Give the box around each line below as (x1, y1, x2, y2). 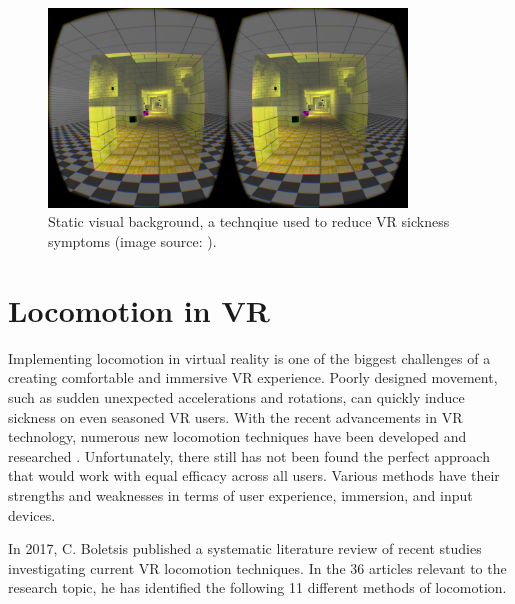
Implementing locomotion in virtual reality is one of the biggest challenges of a (8, 347, 491, 368)
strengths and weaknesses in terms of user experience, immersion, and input (8, 484, 473, 505)
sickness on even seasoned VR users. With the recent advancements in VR (8, 406, 463, 427)
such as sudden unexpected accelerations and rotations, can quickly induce (8, 386, 465, 407)
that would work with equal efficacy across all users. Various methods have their (8, 465, 500, 486)
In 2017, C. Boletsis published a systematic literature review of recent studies (8, 538, 482, 559)
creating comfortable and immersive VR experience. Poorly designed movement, (8, 367, 498, 388)
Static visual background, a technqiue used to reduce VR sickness (48, 211, 450, 232)
